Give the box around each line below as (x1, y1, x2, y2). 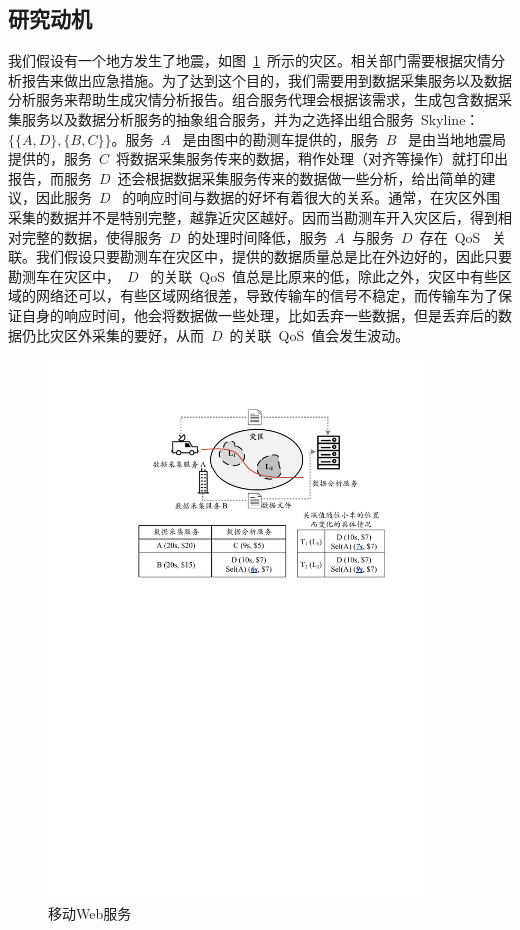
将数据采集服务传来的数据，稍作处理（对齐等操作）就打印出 (116, 148, 509, 169)
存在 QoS (419, 226, 481, 247)
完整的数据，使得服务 (21, 226, 162, 247)
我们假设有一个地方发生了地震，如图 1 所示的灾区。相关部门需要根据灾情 (8, 50, 491, 71)
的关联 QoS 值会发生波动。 (229, 324, 410, 345)
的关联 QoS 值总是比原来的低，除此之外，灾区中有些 (150, 265, 498, 286)
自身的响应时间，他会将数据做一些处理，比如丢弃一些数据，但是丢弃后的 (21, 304, 498, 325)
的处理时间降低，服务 (187, 226, 328, 247)
